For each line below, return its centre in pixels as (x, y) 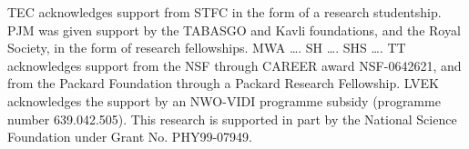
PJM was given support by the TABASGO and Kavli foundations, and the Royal (234, 30)
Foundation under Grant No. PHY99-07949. (130, 137)
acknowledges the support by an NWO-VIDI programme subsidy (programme (224, 100)
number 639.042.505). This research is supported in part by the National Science (232, 119)
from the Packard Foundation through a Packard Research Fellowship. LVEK (223, 83)
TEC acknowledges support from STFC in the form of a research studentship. (224, 12)
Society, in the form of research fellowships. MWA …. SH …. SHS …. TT (207, 48)
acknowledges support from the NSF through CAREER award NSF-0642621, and (234, 65)
